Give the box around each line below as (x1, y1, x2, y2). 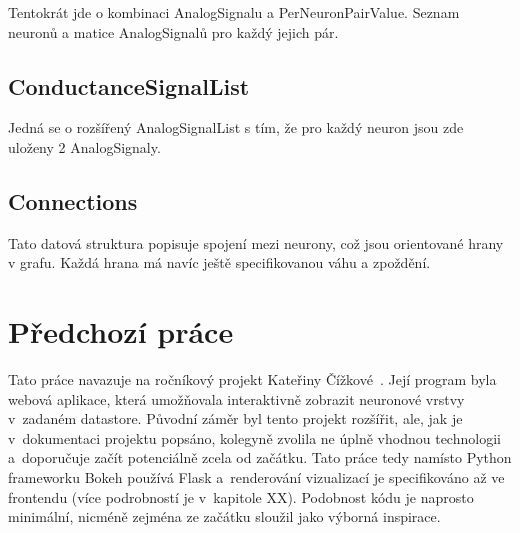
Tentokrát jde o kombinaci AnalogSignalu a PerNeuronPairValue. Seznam (8, 2, 460, 22)
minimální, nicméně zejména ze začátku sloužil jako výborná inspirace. (8, 506, 441, 527)
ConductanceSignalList (8, 70, 250, 101)
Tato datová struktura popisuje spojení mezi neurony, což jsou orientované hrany (8, 232, 504, 253)
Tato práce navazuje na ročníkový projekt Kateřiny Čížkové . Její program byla (8, 369, 497, 390)
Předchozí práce (8, 311, 234, 352)
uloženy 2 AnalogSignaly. (8, 136, 161, 157)
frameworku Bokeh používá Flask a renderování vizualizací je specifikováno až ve (8, 467, 505, 488)
